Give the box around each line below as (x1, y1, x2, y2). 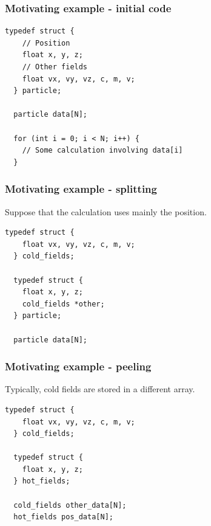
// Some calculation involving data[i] (22, 146, 183, 155)
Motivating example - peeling (5, 359, 152, 374)
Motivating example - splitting (5, 181, 157, 196)
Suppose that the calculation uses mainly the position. (5, 205, 207, 218)
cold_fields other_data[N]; (13, 500, 127, 510)
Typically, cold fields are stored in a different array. (5, 382, 195, 395)
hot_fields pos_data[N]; (13, 513, 113, 522)
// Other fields (22, 63, 88, 71)
